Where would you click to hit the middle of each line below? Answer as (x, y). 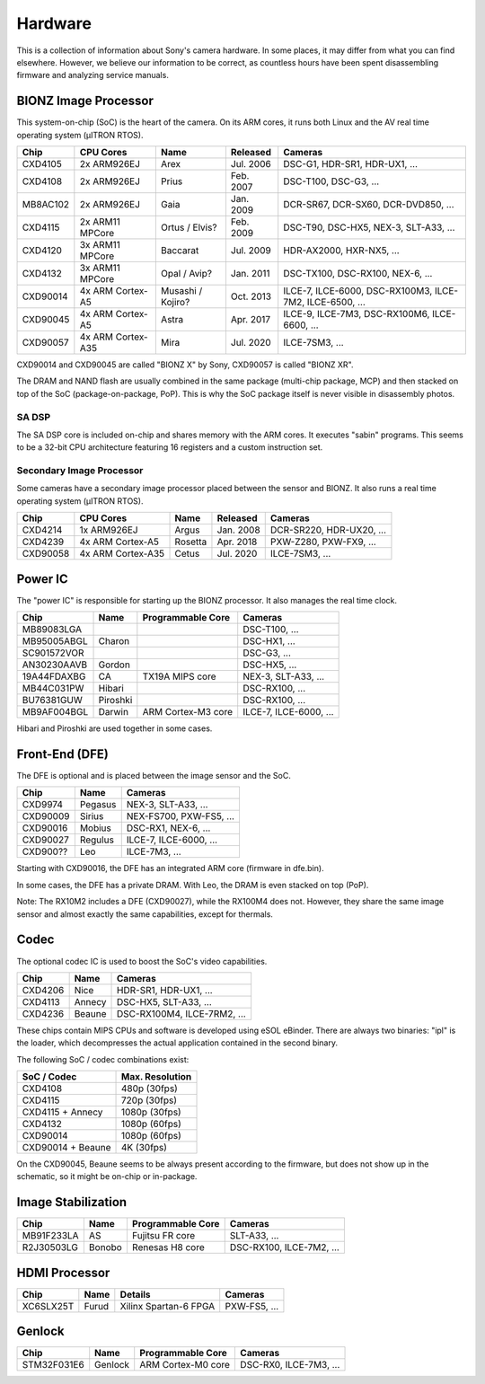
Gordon (114, 665)
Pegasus (98, 805)
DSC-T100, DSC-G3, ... (331, 181)
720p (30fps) (149, 1100)
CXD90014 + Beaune (66, 1148)
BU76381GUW (52, 701)
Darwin (114, 712)
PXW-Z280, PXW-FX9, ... (323, 542)
